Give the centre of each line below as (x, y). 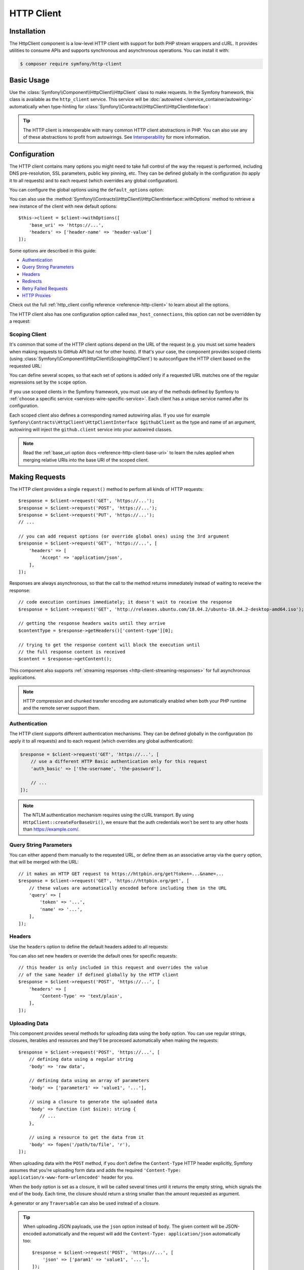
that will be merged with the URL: (44, 862)
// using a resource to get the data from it (86, 1137)
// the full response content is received (72, 652)
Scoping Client (28, 334)
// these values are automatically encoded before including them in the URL (128, 888)
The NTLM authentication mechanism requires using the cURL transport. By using (108, 815)
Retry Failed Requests (45, 288)
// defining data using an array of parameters (89, 1081)
